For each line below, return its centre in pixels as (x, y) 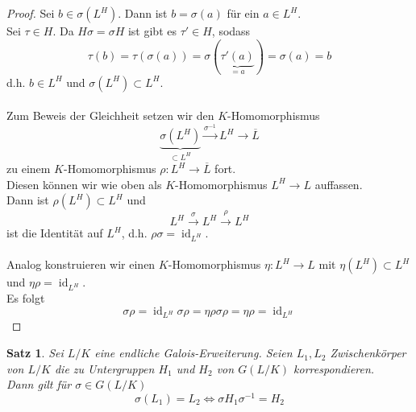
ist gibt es (152, 31)
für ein (243, 13)
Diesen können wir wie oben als (84, 184)
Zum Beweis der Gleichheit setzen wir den (110, 115)
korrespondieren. (334, 368)
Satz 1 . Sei (35, 353)
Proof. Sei (31, 13)
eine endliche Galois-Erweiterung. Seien (193, 353)
